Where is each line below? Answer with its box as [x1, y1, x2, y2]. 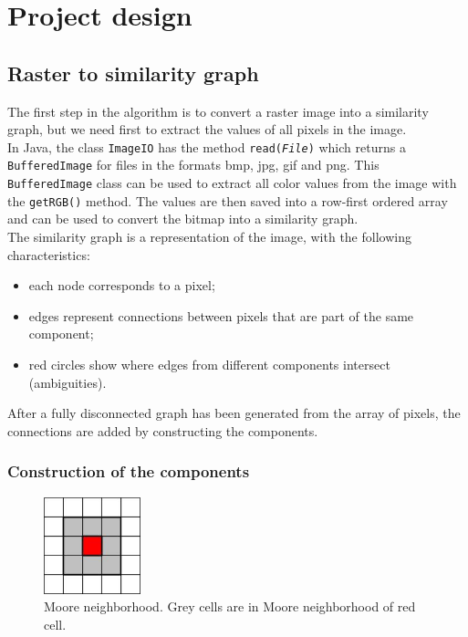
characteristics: [7, 245, 90, 264]
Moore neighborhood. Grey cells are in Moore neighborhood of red [44, 597, 416, 616]
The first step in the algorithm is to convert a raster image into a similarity [7, 101, 429, 120]
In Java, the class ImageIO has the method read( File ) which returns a [7, 137, 406, 156]
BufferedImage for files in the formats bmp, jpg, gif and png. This [7, 155, 380, 174]
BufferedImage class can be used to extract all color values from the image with [7, 173, 457, 193]
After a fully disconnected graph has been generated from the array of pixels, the [7, 403, 461, 423]
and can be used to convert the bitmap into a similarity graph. [7, 209, 359, 228]
